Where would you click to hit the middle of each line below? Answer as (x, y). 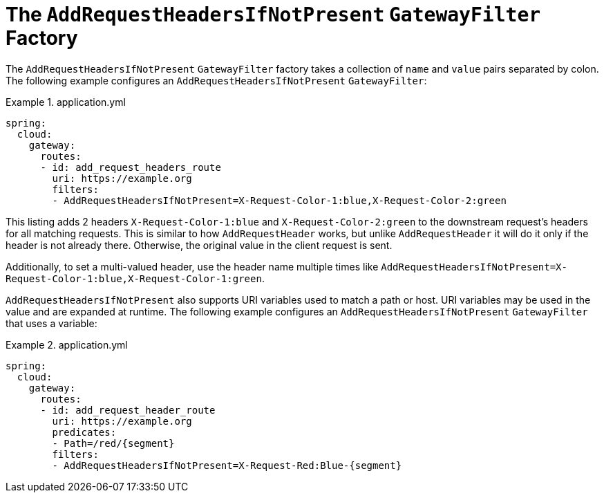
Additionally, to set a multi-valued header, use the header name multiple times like (192, 266)
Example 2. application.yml (67, 344)
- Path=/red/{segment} (113, 443)
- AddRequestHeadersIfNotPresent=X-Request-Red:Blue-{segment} (227, 465)
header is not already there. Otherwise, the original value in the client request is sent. (199, 245)
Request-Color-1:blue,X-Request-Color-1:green (134, 278)
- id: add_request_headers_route (131, 167)
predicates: (84, 432)
